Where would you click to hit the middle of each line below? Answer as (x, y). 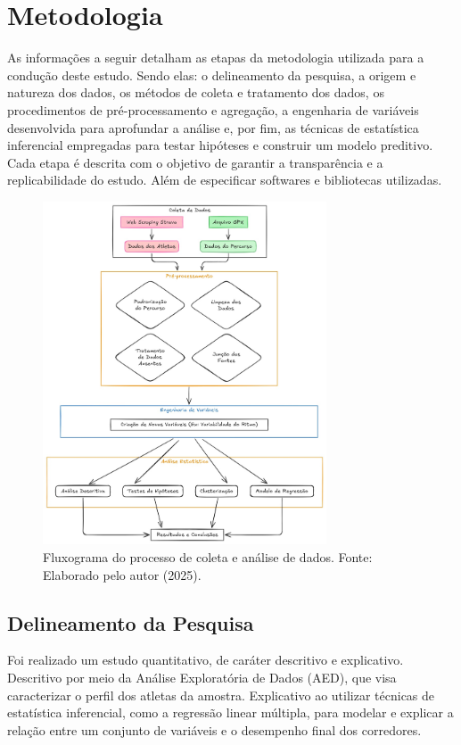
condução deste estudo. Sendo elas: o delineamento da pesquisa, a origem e (212, 74)
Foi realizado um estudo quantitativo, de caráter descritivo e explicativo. (206, 660)
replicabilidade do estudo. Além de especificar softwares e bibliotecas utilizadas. (225, 180)
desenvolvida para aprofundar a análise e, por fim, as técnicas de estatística (213, 127)
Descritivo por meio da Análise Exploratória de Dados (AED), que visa (202, 677)
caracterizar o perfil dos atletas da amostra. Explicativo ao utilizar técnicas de (221, 695)
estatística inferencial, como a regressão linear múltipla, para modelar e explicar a (230, 712)
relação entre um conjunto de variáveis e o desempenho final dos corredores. (214, 729)
